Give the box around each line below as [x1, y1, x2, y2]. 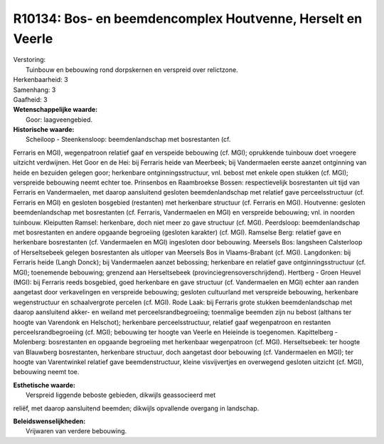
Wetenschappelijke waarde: [13, 105, 98, 114]
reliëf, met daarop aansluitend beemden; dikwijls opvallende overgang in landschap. [13, 403, 260, 413]
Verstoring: [13, 56, 46, 64]
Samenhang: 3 [13, 86, 56, 94]
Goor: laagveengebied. [26, 115, 92, 124]
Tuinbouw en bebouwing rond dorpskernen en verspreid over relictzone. [26, 65, 238, 74]
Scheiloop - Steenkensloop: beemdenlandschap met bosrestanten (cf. [26, 135, 231, 144]
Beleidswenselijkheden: [13, 417, 86, 425]
